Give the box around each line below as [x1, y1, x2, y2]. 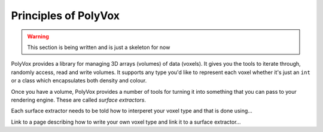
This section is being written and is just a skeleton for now [27, 44, 170, 51]
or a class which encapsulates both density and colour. [11, 77, 147, 84]
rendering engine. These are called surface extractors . [11, 96, 147, 103]
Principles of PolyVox [11, 9, 120, 22]
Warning [27, 33, 49, 40]
